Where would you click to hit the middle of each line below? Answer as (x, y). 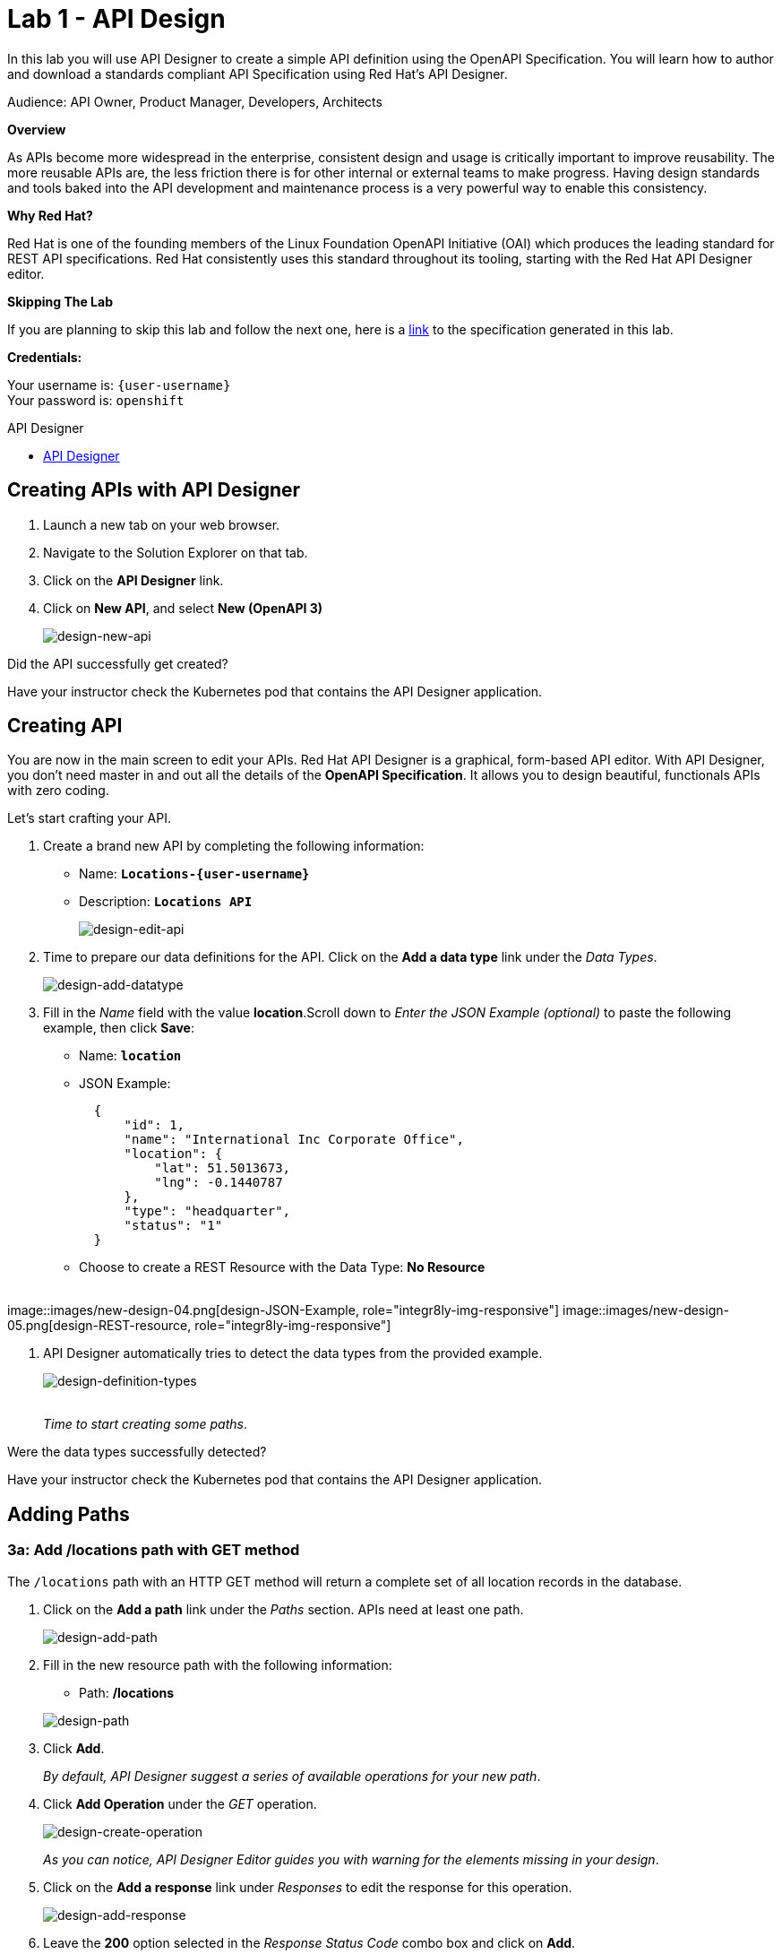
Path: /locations (127, 1692)
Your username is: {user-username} (119, 385)
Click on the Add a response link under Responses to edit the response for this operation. (308, 1887)
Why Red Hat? (50, 215)
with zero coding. (58, 791)
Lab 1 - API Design (116, 19)
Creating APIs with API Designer (154, 490)
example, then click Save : (119, 1028)
